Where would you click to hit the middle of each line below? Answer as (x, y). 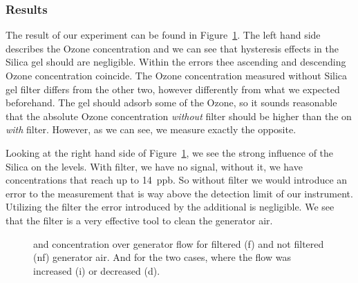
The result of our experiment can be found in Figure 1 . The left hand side (163, 35)
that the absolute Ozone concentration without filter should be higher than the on (179, 116)
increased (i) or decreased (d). (97, 270)
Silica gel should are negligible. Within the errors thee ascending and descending (176, 62)
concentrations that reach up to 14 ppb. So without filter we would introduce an (177, 180)
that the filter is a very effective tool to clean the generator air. (139, 220)
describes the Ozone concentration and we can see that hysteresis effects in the (172, 48)
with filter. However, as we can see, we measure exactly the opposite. (151, 129)
